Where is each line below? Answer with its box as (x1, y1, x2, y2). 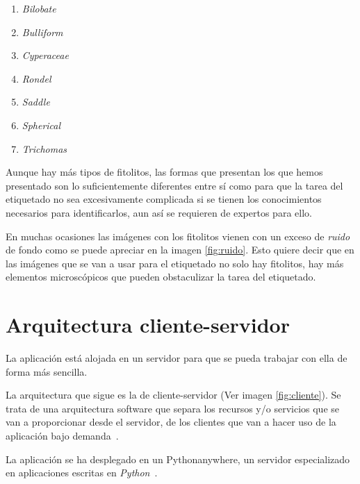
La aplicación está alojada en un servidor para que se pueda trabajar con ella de (6, 351, 347, 365)
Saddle (22, 94, 50, 109)
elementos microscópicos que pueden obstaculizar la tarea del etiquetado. (6, 269, 316, 284)
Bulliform (22, 24, 63, 39)
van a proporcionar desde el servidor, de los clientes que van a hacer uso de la (6, 415, 336, 429)
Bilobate (22, 1, 56, 15)
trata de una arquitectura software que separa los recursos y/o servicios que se (6, 401, 339, 415)
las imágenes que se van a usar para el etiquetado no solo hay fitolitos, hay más (6, 256, 344, 270)
